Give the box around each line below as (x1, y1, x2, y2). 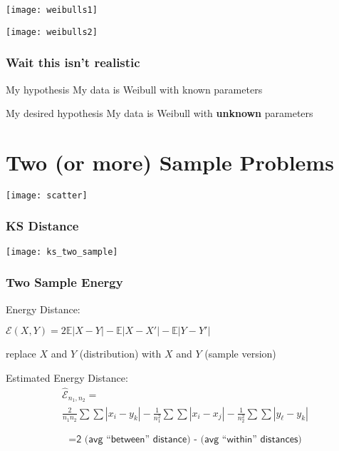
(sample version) (204, 346, 276, 361)
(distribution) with (79, 346, 162, 361)
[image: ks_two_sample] (6, 246, 118, 257)
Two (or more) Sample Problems (6, 147, 334, 176)
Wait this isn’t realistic (6, 54, 140, 71)
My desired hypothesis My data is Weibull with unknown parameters (6, 106, 313, 121)
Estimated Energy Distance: (6, 370, 128, 385)
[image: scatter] (6, 190, 88, 201)
